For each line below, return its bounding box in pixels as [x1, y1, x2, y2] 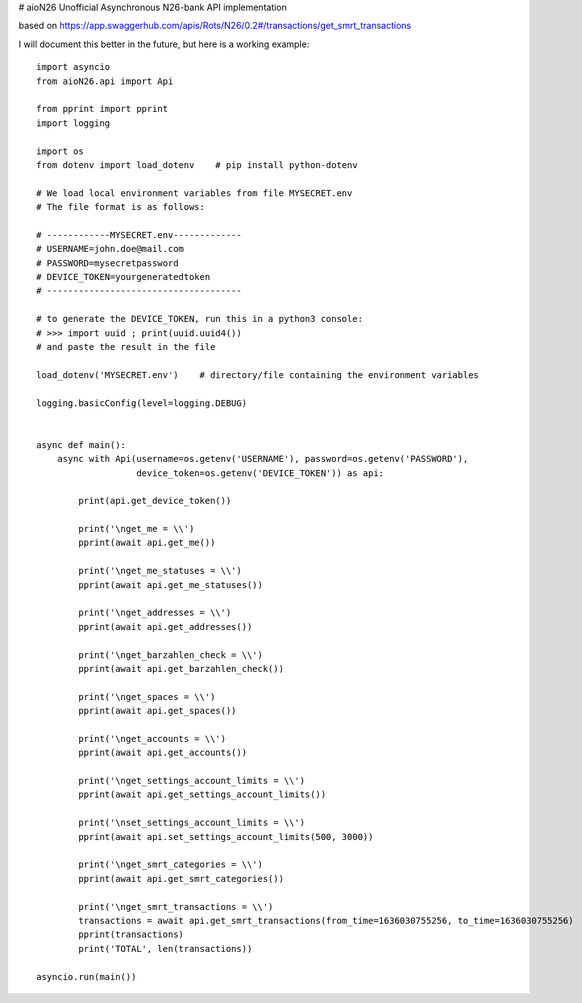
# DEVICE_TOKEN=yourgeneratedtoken [36, 271, 211, 283]
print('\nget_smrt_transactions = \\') [78, 901, 274, 912]
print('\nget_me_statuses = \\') [78, 565, 242, 577]
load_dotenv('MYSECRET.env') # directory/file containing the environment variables [36, 369, 480, 380]
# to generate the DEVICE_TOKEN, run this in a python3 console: [36, 313, 364, 325]
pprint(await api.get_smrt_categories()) [78, 873, 285, 884]
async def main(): [36, 439, 127, 450]
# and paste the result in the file [36, 341, 216, 352]
